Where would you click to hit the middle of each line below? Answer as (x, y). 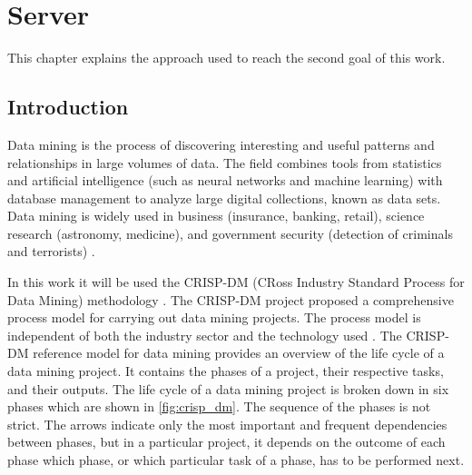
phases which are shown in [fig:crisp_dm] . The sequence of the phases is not (219, 406)
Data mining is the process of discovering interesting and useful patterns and (221, 144)
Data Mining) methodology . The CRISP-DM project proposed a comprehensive (231, 299)
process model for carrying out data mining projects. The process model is (214, 317)
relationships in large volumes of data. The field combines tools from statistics (225, 162)
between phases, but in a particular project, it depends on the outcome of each (226, 442)
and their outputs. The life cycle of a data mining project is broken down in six (228, 388)
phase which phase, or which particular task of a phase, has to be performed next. (236, 460)
